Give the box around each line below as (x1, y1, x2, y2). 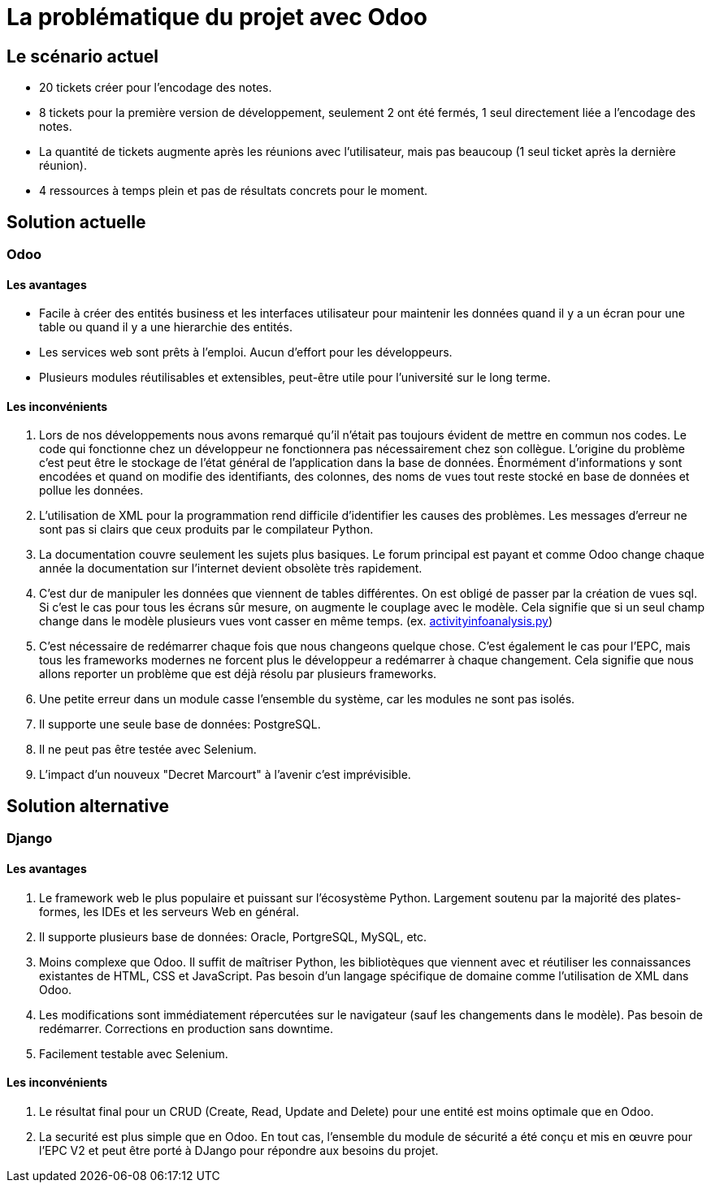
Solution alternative (7, 795, 169, 816)
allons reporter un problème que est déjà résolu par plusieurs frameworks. (39, 667, 437, 681)
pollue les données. (39, 483, 144, 498)
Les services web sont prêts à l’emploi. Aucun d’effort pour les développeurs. (39, 345, 453, 360)
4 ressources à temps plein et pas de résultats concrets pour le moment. (39, 184, 427, 198)
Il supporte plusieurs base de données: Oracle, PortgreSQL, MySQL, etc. (39, 929, 427, 944)
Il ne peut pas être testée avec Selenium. (39, 742, 257, 757)
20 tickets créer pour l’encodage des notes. (39, 80, 272, 95)
